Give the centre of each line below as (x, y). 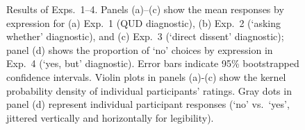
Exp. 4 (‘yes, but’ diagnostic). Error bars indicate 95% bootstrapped (153, 63)
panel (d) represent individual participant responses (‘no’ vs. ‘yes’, (148, 104)
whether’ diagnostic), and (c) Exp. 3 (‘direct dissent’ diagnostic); (145, 36)
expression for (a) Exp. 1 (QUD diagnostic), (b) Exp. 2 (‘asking (143, 22)
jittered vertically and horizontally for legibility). (110, 117)
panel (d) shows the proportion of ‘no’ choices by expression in (140, 49)
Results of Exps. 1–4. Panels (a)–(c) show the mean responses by (145, 9)
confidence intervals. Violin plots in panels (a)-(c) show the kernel (146, 76)
